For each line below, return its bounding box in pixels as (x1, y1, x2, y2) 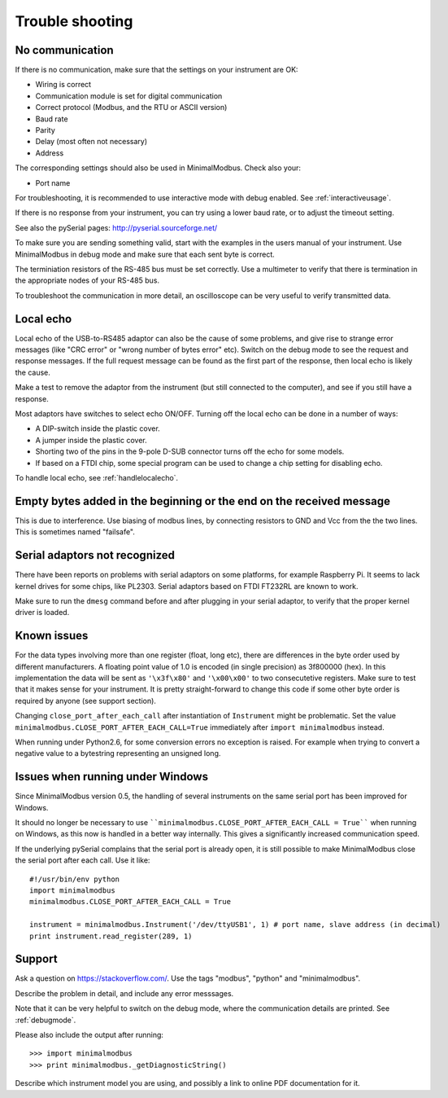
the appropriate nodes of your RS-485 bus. (15, 275, 160, 285)
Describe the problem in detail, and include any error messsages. (15, 988, 234, 998)
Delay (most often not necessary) (35, 137, 148, 147)
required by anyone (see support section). (15, 696, 156, 705)
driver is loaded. (15, 608, 70, 617)
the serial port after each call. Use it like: (15, 855, 150, 865)
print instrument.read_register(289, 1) (29, 931, 193, 941)
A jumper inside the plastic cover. (35, 435, 147, 445)
